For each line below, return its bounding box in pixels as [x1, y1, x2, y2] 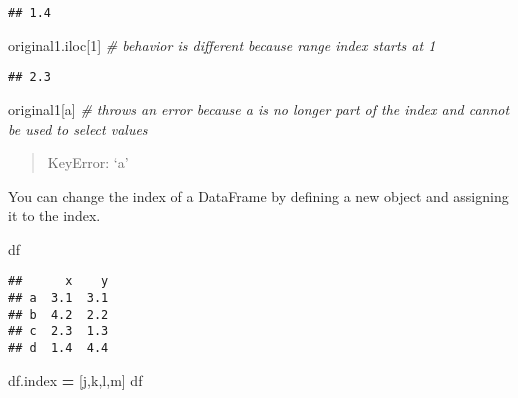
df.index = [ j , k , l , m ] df [8, 369, 143, 390]
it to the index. [8, 205, 101, 226]
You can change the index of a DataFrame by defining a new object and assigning [8, 185, 509, 206]
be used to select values [8, 118, 148, 139]
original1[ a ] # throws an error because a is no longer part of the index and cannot [8, 98, 510, 119]
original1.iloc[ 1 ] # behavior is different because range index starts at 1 [8, 34, 436, 55]
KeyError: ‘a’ [47, 152, 129, 173]
